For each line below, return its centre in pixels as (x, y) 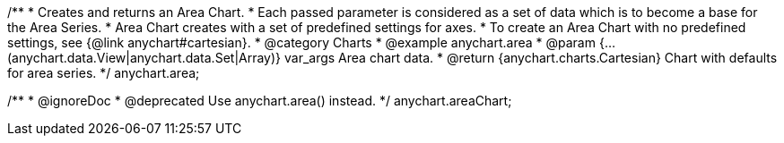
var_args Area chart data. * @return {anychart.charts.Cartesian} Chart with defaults (531, 58)
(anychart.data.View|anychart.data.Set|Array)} (144, 58)
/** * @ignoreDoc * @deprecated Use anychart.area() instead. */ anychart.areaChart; (260, 101)
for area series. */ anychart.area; (104, 73)
